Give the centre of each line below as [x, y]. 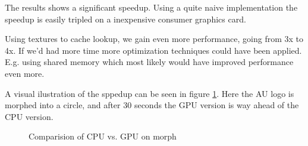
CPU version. [29, 116]
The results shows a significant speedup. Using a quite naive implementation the [151, 7]
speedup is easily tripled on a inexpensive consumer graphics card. [125, 19]
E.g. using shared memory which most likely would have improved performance [149, 62]
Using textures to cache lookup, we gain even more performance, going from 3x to [154, 39]
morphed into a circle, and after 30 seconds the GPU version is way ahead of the [152, 105]
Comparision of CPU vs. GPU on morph [103, 136]
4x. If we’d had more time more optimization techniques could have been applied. [153, 50]
